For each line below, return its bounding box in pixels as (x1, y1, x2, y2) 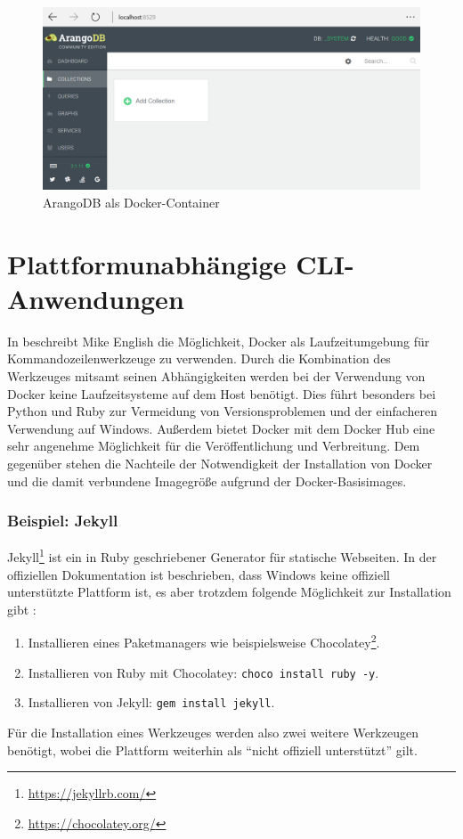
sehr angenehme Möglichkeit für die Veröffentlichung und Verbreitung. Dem (7, 436, 420, 455)
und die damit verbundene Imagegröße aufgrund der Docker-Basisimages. (7, 471, 407, 490)
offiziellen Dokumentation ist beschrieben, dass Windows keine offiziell (7, 565, 390, 583)
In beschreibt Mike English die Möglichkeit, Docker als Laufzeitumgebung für (7, 331, 430, 350)
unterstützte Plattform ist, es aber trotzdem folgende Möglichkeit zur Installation (7, 582, 451, 601)
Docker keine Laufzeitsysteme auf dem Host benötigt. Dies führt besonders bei (7, 384, 436, 403)
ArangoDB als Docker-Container (43, 192, 220, 211)
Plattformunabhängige (7, 245, 287, 281)
